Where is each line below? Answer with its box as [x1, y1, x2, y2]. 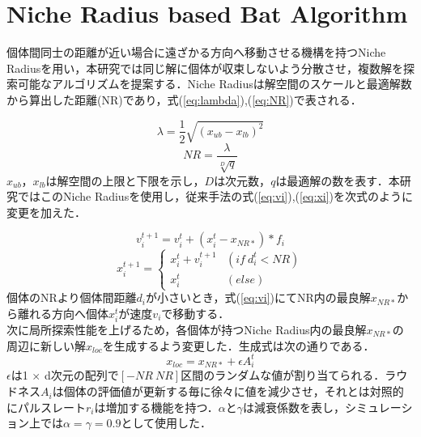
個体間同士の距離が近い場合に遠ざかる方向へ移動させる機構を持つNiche [6, 44, 386, 61]
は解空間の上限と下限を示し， [45, 172, 205, 189]
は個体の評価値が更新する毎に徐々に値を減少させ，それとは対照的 [52, 383, 404, 400]
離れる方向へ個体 [17, 304, 108, 321]
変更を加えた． [6, 203, 86, 220]
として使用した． [121, 414, 212, 431]
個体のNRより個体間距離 [6, 289, 137, 306]
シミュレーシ [345, 398, 413, 415]
